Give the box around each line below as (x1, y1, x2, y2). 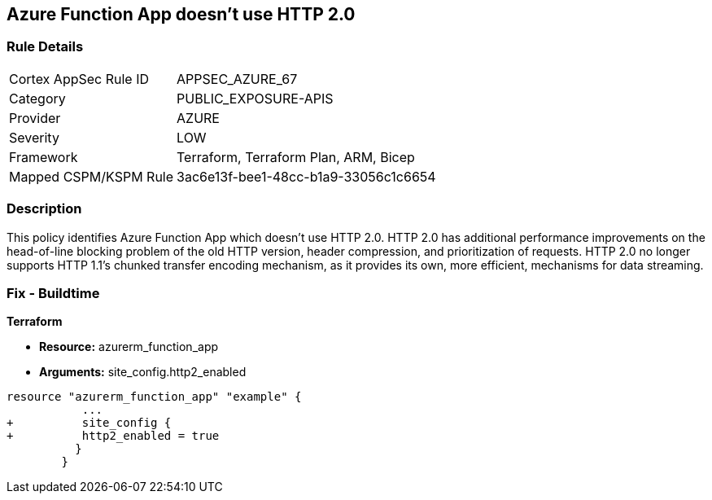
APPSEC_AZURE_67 (177, 70, 298, 87)
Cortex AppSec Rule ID (9, 70, 150, 87)
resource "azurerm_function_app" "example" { (7, 390, 302, 404)
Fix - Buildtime (7, 284, 100, 301)
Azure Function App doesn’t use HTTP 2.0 (7, 4, 356, 24)
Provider (9, 109, 61, 126)
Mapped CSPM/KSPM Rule (9, 168, 174, 185)
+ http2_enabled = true (7, 429, 220, 443)
